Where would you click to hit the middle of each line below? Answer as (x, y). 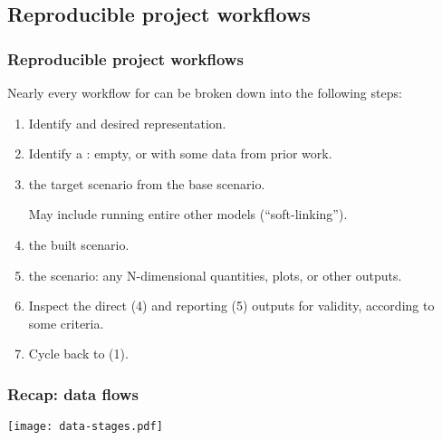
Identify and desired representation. (127, 123)
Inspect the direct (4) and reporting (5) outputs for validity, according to (231, 306)
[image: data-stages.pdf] (85, 427)
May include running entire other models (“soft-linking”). (188, 214)
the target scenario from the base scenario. (147, 183)
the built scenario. (79, 244)
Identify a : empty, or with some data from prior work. (180, 153)
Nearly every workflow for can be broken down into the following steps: (205, 92)
